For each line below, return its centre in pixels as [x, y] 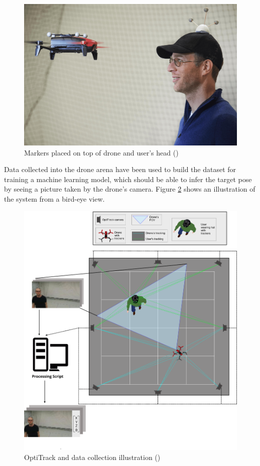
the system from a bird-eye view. [54, 198]
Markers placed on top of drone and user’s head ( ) [101, 152]
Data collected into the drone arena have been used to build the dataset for [120, 169]
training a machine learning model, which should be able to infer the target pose [128, 179]
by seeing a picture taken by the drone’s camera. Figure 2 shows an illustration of [130, 189]
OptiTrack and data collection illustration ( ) [92, 457]
